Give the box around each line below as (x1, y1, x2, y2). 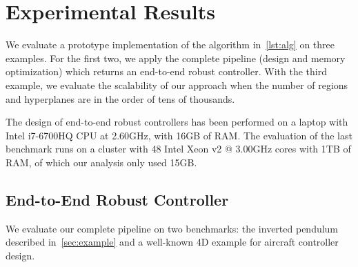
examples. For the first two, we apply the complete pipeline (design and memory (6, 50, 346, 65)
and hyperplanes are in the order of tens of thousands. (6, 91, 235, 106)
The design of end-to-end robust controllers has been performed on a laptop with (6, 115, 348, 129)
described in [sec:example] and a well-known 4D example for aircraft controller (6, 235, 339, 249)
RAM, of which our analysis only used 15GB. (6, 155, 197, 169)
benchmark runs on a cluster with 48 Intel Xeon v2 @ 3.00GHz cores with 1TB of (6, 141, 351, 156)
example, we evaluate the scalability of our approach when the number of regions (6, 77, 348, 92)
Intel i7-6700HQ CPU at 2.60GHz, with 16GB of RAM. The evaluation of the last (6, 128, 352, 142)
